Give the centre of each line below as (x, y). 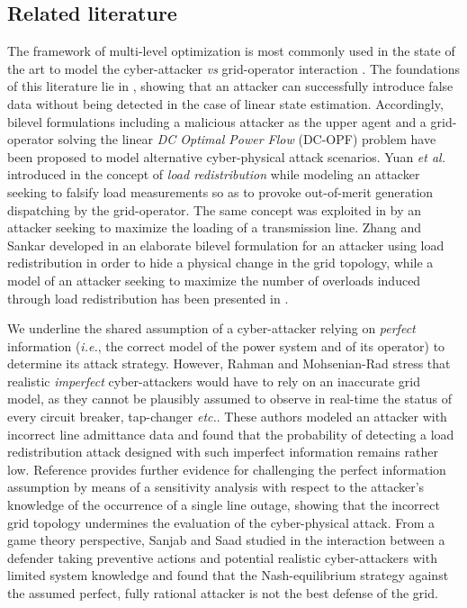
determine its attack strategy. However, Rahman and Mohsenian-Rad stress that (229, 363)
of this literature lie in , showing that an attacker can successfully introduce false (230, 86)
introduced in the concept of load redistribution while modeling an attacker (214, 174)
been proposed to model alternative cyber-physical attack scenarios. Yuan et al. (226, 156)
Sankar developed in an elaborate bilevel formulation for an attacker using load (226, 245)
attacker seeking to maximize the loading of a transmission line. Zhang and (215, 227)
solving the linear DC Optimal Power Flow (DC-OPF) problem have (247, 139)
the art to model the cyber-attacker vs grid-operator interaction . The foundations (233, 68)
